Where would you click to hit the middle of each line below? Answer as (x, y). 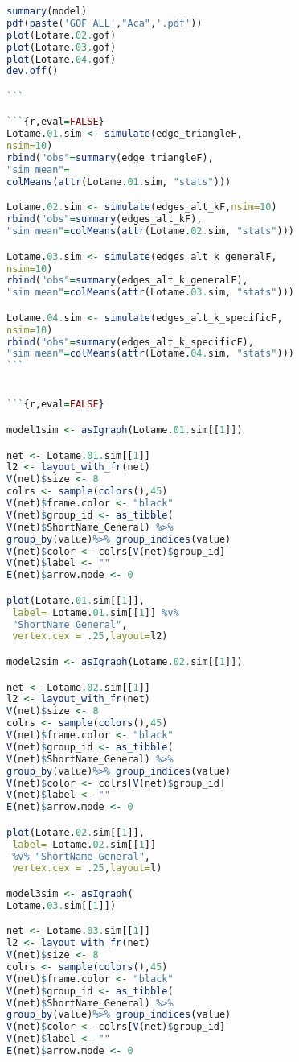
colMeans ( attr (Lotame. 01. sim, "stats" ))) (119, 182)
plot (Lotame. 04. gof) (61, 59)
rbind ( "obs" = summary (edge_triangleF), (110, 158)
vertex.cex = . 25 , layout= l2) (90, 636)
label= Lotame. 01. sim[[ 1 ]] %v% (96, 612)
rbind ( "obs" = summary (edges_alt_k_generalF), (127, 281)
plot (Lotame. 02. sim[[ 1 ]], (76, 832)
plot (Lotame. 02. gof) (61, 35)
